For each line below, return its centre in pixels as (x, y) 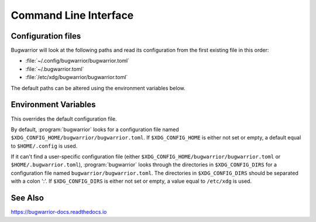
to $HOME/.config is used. (44, 146)
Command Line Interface (72, 15)
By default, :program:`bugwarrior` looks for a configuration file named (95, 129)
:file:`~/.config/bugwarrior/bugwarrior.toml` (78, 61)
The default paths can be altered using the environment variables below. (98, 88)
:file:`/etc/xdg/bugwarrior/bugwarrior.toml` (77, 77)
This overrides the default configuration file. (64, 119)
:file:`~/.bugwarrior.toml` (55, 69)
